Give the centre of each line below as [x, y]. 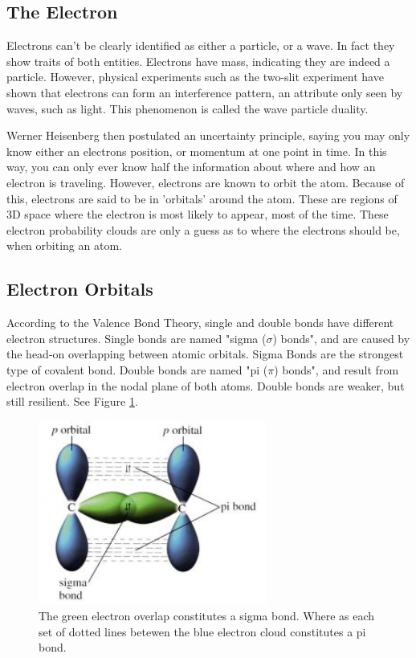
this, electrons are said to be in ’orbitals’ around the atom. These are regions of [202, 198]
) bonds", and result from [336, 369]
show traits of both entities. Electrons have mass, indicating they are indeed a [198, 61]
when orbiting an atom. [64, 245]
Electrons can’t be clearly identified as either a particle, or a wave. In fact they [201, 45]
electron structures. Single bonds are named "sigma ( [137, 338]
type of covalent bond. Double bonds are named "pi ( [137, 369]
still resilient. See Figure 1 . [72, 401]
